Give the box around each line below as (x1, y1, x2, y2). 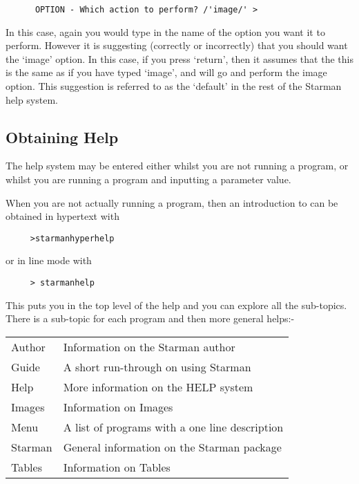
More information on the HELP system (63, 378, 253, 395)
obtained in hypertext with (6, 209, 119, 223)
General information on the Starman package (63, 438, 282, 455)
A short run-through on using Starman (63, 358, 251, 375)
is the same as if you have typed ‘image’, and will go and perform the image (6, 65, 327, 80)
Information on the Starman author (63, 338, 235, 355)
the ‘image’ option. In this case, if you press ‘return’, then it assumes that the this (6, 51, 353, 66)
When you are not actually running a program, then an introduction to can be (6, 195, 338, 210)
